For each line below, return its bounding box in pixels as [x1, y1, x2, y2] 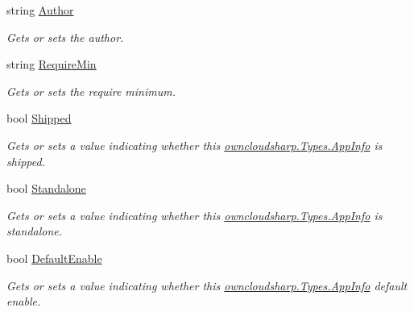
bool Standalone [6, 180, 86, 197]
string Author [6, 2, 74, 18]
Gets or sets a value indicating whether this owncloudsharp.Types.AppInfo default [6, 277, 408, 293]
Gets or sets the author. [6, 28, 124, 45]
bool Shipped [6, 110, 72, 127]
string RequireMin [6, 56, 97, 73]
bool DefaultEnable [6, 249, 102, 266]
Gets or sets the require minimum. [6, 82, 176, 99]
